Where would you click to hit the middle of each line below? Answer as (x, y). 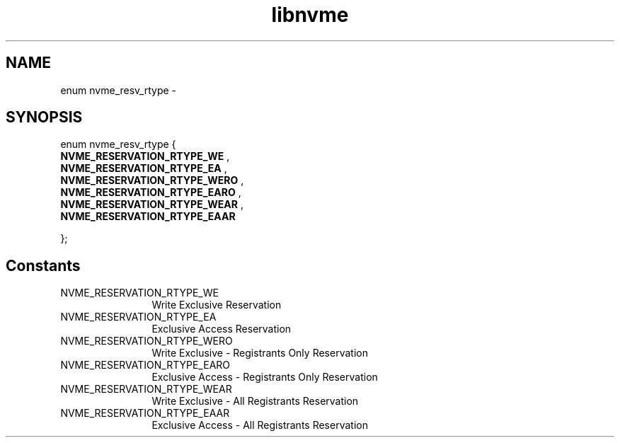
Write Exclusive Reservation (217, 305)
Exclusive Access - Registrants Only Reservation (265, 377)
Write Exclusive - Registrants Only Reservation (260, 353)
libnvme (310, 15)
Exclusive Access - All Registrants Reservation (260, 425)
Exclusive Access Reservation (222, 329)
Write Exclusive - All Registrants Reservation (255, 401)
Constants (43, 265)
